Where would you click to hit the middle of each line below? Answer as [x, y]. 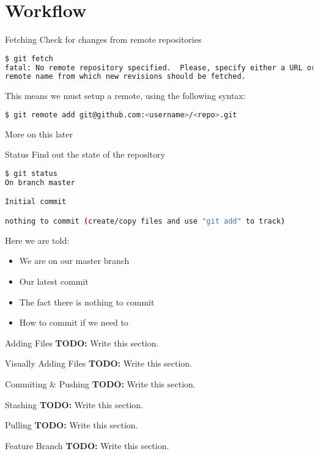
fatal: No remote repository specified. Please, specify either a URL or [161, 68]
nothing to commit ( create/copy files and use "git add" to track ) [145, 221]
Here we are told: [37, 240]
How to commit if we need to [74, 322]
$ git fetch [29, 58]
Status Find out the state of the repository [85, 154]
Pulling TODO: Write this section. [72, 425]
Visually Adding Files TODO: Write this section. [98, 363]
